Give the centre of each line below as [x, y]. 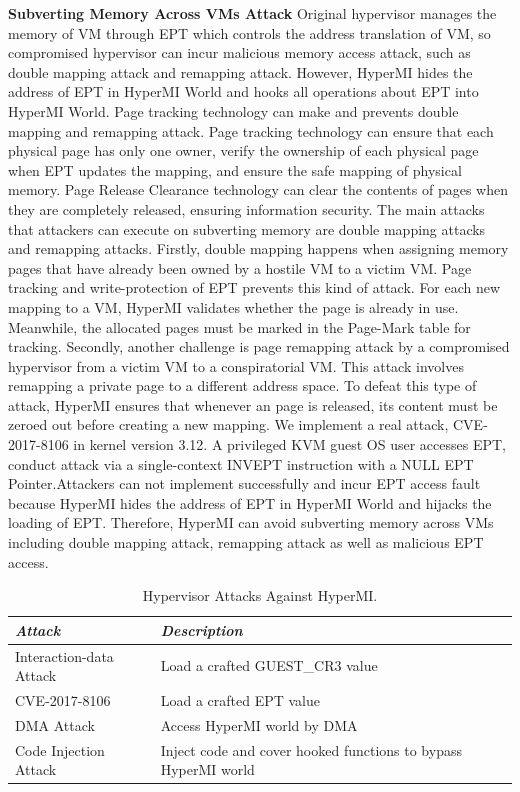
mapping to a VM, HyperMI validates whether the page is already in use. [233, 306]
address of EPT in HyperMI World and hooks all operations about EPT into [243, 91]
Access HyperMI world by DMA [259, 724]
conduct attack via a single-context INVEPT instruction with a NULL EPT [241, 463]
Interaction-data [64, 655]
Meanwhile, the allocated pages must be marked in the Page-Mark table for [239, 326]
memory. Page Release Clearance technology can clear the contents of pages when [258, 189]
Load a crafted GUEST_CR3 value [269, 665]
